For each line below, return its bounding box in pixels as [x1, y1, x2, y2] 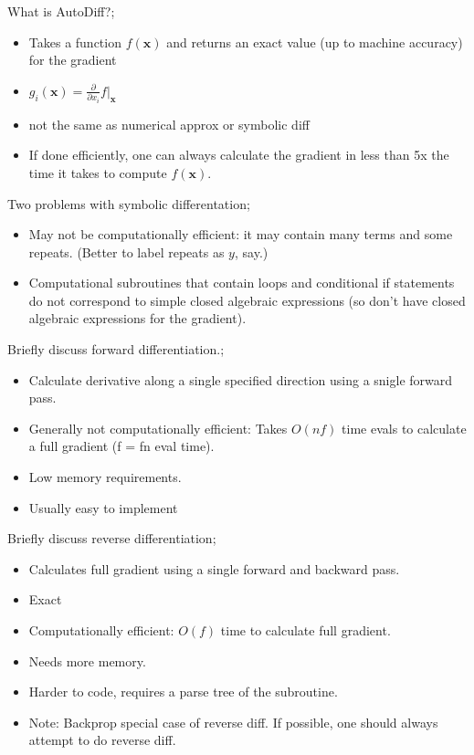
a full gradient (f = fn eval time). [28, 436, 215, 456]
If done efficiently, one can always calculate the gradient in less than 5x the [28, 145, 449, 164]
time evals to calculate [342, 418, 467, 437]
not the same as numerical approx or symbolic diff [28, 114, 310, 133]
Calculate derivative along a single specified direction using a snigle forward [28, 370, 453, 389]
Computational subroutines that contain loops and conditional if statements [28, 273, 455, 292]
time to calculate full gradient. [220, 621, 391, 640]
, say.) [234, 242, 269, 261]
